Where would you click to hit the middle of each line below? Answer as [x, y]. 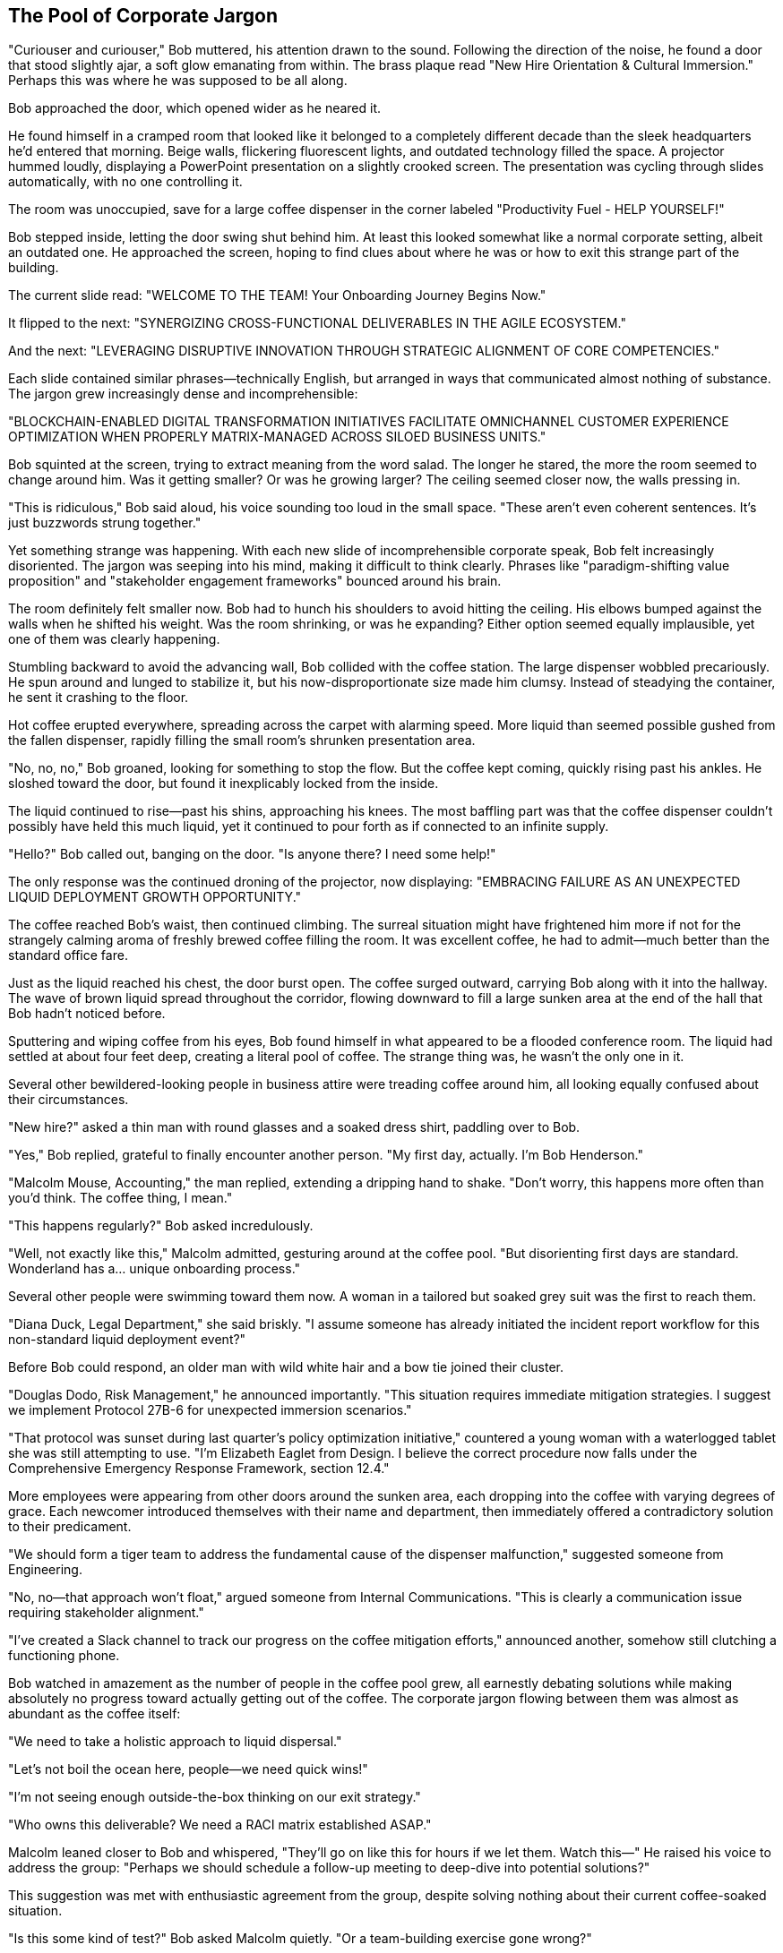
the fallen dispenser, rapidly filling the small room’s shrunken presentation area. [242, 741]
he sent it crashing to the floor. [99, 698]
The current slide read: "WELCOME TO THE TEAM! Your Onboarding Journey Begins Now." [277, 296]
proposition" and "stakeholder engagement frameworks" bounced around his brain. [255, 581]
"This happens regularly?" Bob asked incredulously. [161, 1226]
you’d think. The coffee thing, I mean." [120, 1198]
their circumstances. [69, 1100]
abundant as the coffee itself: [95, 1714]
